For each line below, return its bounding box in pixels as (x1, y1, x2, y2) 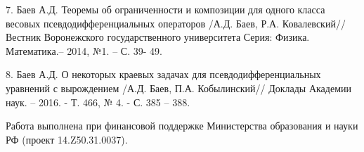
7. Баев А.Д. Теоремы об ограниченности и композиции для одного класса (6, 2, 325, 16)
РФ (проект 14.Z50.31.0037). (6, 132, 128, 146)
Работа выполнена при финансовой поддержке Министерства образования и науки (6, 118, 358, 133)
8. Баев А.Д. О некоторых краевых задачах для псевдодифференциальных (6, 67, 321, 82)
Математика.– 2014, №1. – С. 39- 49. (6, 43, 162, 58)
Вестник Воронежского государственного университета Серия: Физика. (6, 30, 310, 44)
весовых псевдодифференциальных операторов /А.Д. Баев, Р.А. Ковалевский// (6, 15, 346, 30)
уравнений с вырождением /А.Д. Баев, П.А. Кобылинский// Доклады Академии (6, 80, 351, 95)
